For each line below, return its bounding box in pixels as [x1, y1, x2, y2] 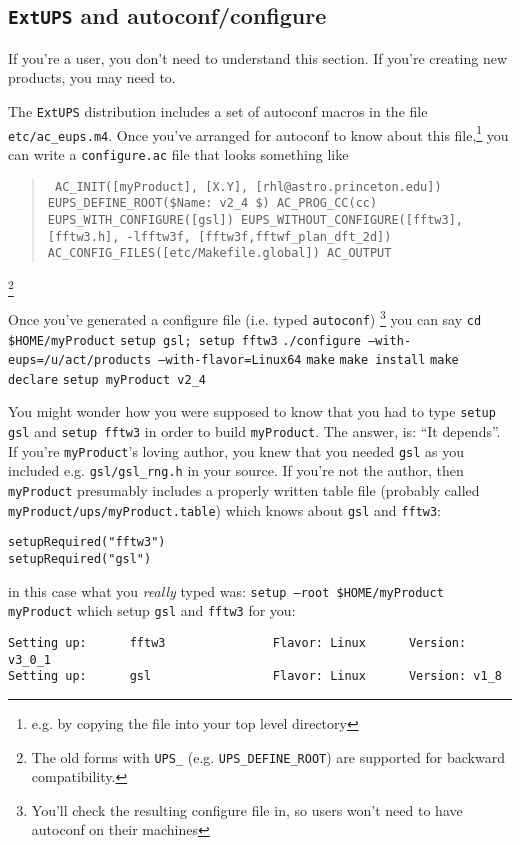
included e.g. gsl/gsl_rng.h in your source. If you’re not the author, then [8, 460, 464, 481]
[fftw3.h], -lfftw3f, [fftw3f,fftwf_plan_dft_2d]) [47, 229, 392, 244]
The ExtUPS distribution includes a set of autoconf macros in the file [8, 100, 428, 121]
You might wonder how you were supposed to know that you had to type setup [8, 401, 496, 422]
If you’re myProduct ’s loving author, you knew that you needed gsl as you [8, 440, 465, 461]
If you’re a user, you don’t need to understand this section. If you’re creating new [8, 47, 508, 68]
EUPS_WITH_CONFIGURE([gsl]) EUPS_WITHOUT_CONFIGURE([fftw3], [47, 212, 464, 227]
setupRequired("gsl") [8, 552, 152, 567]
